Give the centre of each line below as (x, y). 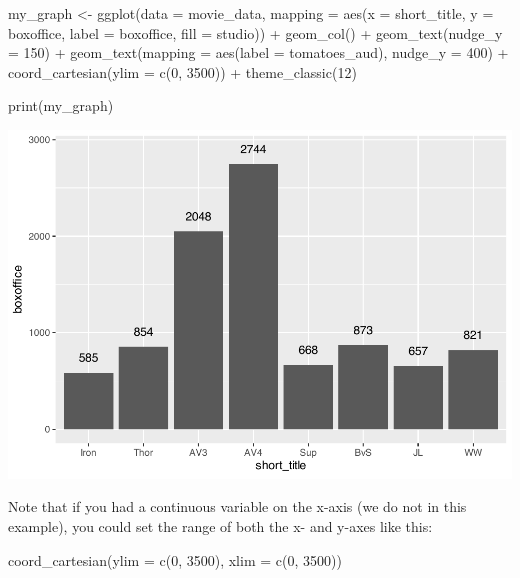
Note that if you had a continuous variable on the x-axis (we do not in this (237, 506)
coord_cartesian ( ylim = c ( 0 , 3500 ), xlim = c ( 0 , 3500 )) (175, 559)
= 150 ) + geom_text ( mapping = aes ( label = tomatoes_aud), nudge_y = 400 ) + (258, 52)
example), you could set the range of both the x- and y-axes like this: (220, 526)
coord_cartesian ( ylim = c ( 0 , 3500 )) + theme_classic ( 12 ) (182, 71)
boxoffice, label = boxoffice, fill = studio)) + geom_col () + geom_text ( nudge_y (255, 32)
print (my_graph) (61, 105)
